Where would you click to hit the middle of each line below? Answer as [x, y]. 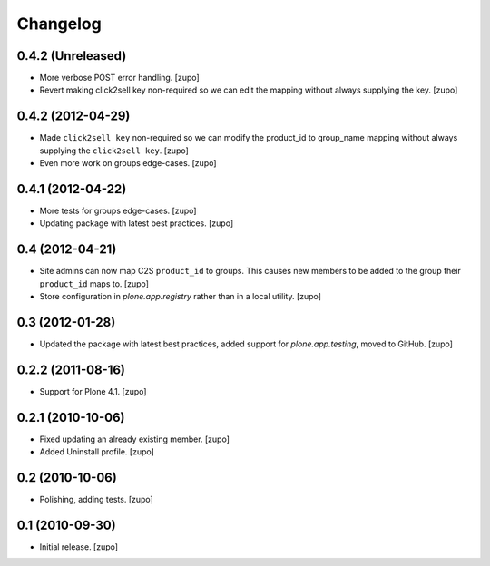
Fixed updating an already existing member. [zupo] [135, 439]
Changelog [59, 24]
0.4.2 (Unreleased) [72, 56]
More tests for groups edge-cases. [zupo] [118, 211]
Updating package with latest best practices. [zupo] [137, 223]
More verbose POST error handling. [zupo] [119, 78]
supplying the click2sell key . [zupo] [114, 151]
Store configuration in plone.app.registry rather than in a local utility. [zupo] [181, 297]
